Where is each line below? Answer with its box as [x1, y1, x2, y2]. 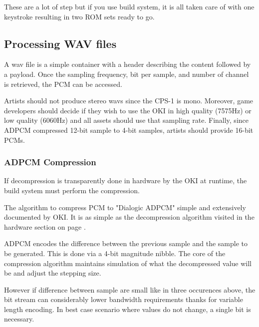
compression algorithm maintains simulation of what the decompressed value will [4, 258, 252, 268]
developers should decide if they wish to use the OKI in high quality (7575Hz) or [4, 105, 252, 115]
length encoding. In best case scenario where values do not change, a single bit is [4, 304, 251, 314]
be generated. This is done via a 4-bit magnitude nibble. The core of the [4, 248, 226, 258]
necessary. [4, 314, 34, 324]
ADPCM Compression [4, 156, 96, 168]
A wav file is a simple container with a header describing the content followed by [4, 59, 251, 69]
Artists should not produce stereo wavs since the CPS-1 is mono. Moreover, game [4, 95, 254, 106]
